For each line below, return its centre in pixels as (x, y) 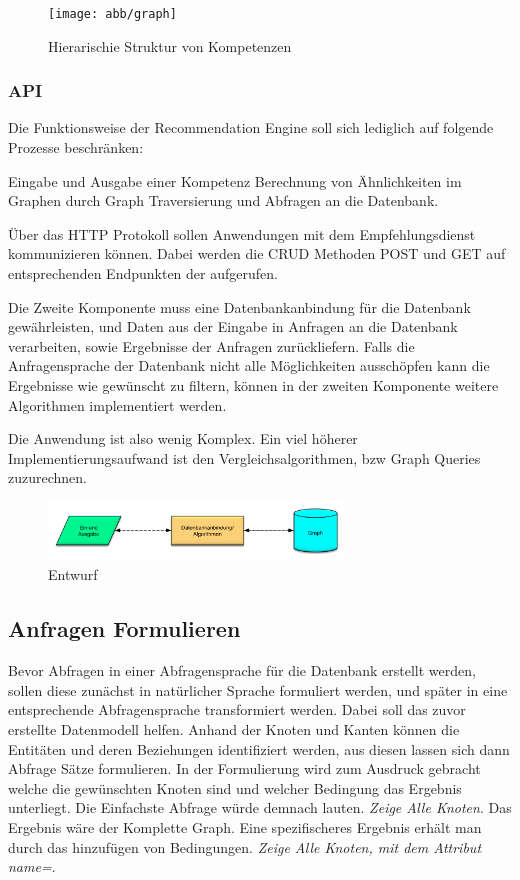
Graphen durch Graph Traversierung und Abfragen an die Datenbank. (223, 200)
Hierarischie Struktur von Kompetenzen (170, 45)
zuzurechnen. (47, 477)
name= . (32, 866)
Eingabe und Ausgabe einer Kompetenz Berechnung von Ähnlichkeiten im (235, 180)
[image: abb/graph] (112, 14)
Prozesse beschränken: (76, 147)
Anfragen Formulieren (124, 628)
